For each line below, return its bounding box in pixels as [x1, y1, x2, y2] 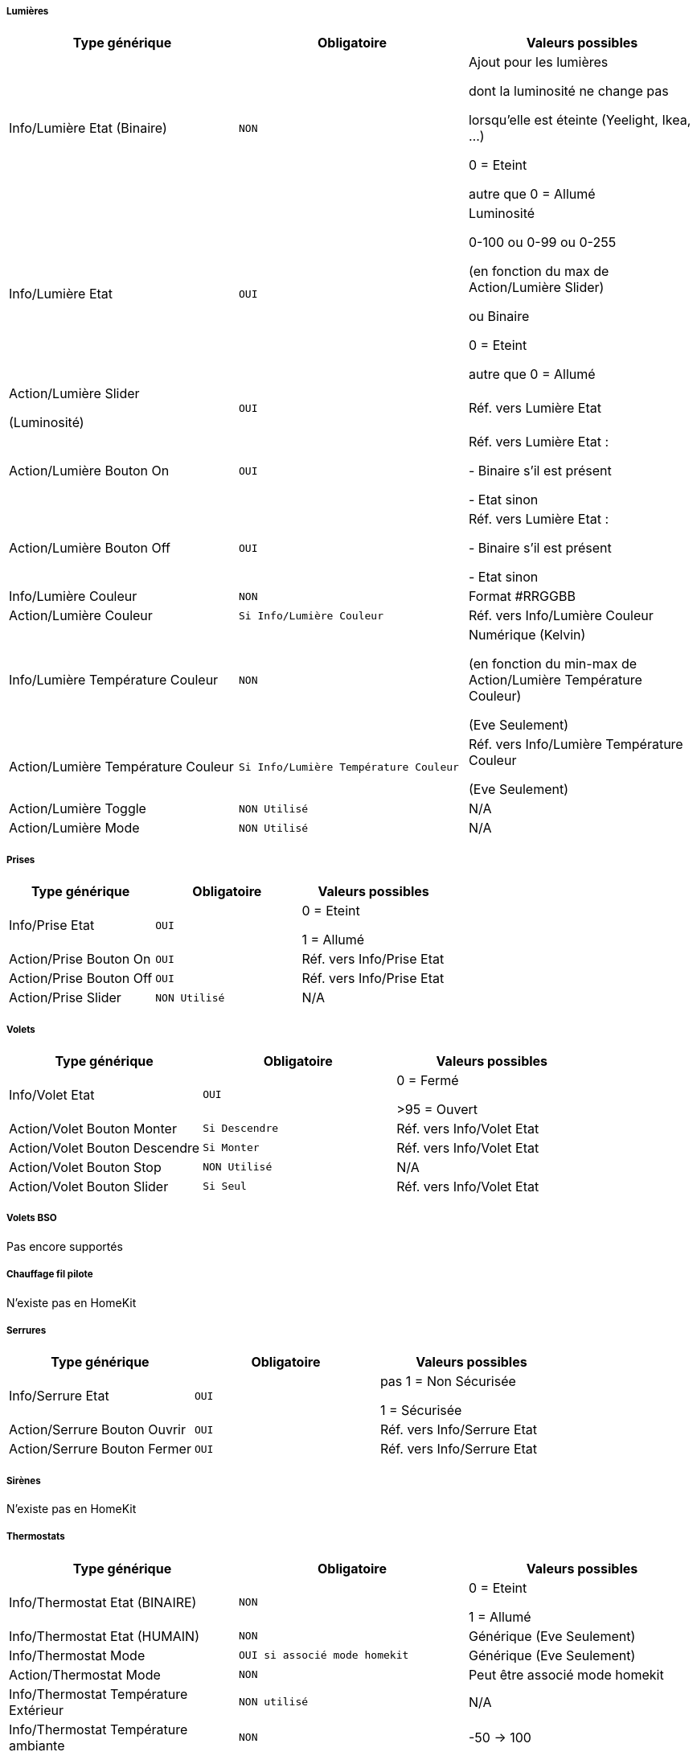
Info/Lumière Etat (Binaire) [9, 120, 167, 137]
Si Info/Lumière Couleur [238, 609, 383, 622]
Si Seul [203, 1180, 247, 1193]
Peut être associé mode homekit [468, 1666, 664, 1683]
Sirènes [6, 1474, 41, 1487]
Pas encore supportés [6, 1239, 123, 1253]
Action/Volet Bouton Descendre [9, 1139, 200, 1156]
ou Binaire [468, 308, 530, 325]
